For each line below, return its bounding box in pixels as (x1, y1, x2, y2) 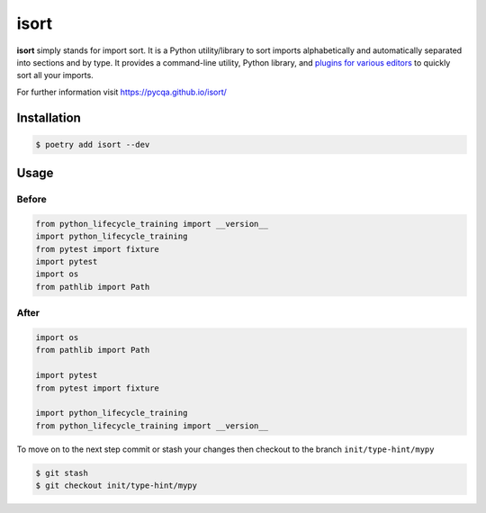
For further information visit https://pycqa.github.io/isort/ (16, 86, 227, 97)
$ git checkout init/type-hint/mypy (35, 481, 198, 490)
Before (16, 193, 47, 206)
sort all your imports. (16, 70, 94, 81)
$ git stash (35, 468, 89, 478)
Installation (16, 110, 81, 125)
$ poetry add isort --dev (35, 139, 150, 149)
